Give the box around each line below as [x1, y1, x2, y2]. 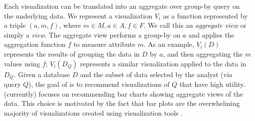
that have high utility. [179, 79, 245, 89]
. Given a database [14, 69, 70, 79]
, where [59, 20, 81, 30]
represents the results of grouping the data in [4, 48, 140, 59]
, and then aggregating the [163, 48, 243, 59]
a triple [4, 20, 26, 30]
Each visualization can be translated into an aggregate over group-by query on [4, 1, 240, 11]
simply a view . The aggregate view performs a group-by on [4, 29, 180, 40]
